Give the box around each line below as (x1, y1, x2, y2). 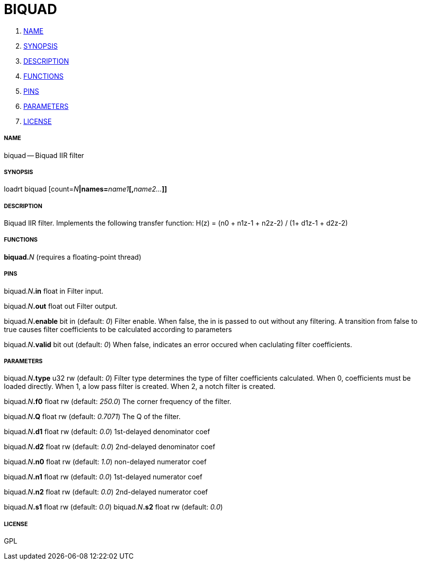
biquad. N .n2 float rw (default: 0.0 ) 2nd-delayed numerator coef (4, 488, 208, 496)
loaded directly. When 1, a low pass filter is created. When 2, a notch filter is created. (4, 382, 275, 391)
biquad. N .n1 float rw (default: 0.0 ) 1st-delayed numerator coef (4, 473, 202, 481)
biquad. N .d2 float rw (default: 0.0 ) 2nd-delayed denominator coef (4, 442, 216, 451)
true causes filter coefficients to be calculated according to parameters (4, 325, 232, 334)
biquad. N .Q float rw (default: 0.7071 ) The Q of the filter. (4, 412, 181, 421)
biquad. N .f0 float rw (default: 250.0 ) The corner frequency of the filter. (4, 397, 232, 406)
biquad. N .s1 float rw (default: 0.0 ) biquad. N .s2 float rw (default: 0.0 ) (4, 503, 223, 511)
